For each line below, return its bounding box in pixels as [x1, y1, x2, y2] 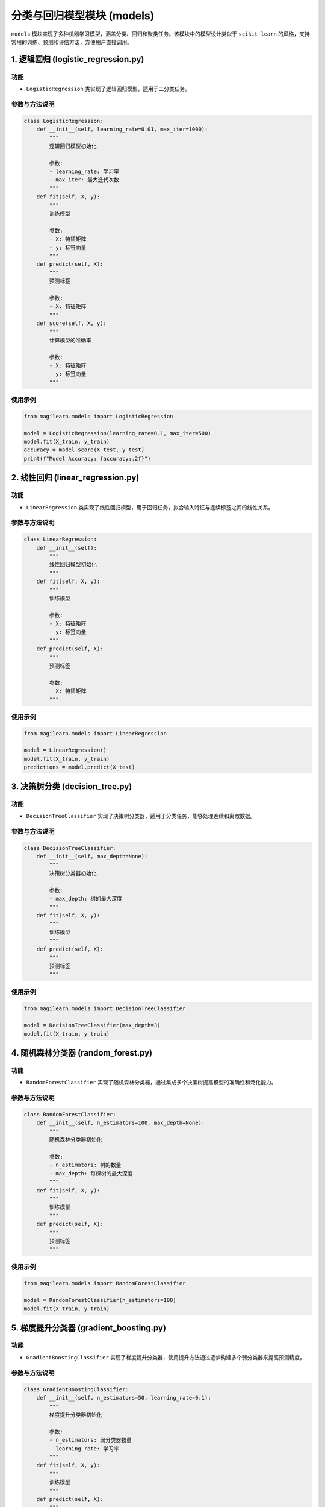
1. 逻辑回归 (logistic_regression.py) [11, 54, 144, 64]
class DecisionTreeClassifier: [23, 845, 117, 851]
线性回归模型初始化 [49, 561, 97, 568]
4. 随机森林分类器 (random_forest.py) [11, 1048, 153, 1058]
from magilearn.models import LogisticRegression [23, 413, 173, 420]
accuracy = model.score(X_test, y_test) [23, 447, 144, 453]
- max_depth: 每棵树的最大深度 [49, 1170, 133, 1177]
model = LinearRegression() [23, 747, 107, 753]
